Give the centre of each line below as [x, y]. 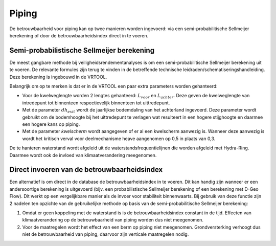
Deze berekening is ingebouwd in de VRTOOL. [58, 77]
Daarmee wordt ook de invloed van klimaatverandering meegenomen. [83, 155]
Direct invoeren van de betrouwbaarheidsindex [86, 170]
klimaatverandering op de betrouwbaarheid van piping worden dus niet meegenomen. [113, 220]
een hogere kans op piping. [51, 124]
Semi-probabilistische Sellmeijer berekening [82, 50]
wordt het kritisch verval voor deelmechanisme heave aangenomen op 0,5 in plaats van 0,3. [119, 139]
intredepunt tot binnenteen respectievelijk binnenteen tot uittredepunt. [96, 103]
